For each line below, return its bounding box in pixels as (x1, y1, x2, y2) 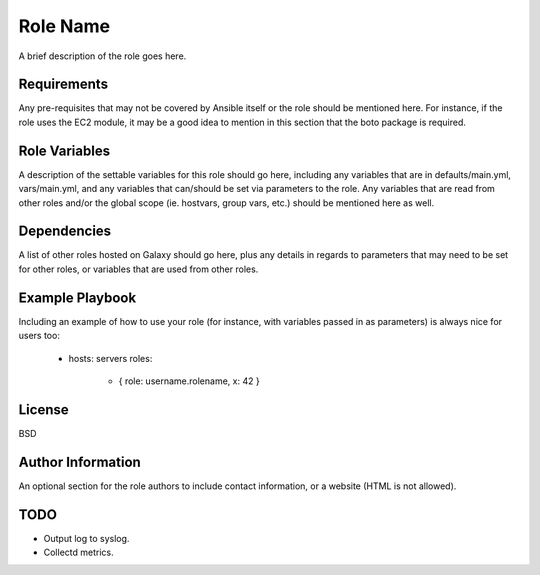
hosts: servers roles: (68, 352, 153, 364)
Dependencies (18, 223, 112, 240)
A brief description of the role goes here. (18, 50, 187, 62)
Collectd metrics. (43, 546, 114, 559)
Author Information (18, 453, 142, 470)
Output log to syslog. (43, 532, 130, 544)
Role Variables (18, 142, 110, 159)
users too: (18, 330, 60, 342)
